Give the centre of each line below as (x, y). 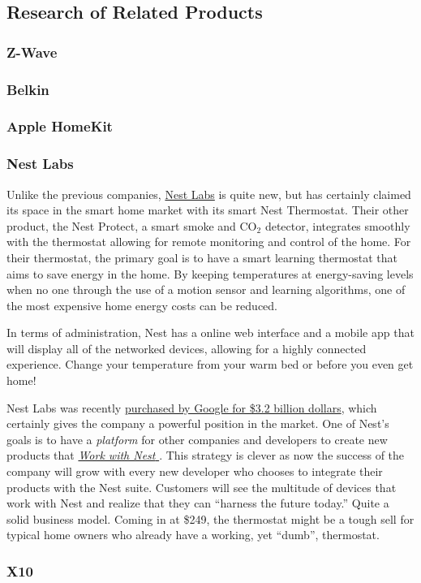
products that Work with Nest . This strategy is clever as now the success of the (206, 455)
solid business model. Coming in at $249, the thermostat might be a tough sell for (210, 518)
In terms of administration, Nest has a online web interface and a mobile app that (210, 333)
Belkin (28, 89)
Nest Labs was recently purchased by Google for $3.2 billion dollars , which (192, 407)
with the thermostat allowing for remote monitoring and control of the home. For (209, 242)
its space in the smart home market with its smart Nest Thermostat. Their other (208, 210)
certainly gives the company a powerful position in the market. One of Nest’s (198, 423)
